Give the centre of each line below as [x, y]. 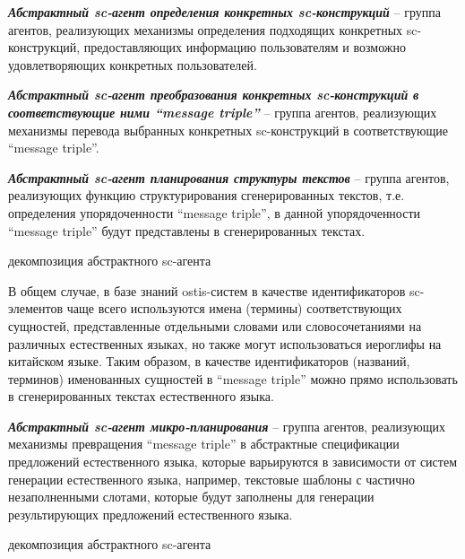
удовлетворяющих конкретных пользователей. [133, 64]
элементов [36, 308]
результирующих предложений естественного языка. [151, 514]
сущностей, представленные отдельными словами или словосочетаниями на [215, 325]
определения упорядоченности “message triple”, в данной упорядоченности [215, 212]
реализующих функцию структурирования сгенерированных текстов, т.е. [207, 195]
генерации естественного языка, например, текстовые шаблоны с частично [211, 479]
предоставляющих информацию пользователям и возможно [245, 47]
